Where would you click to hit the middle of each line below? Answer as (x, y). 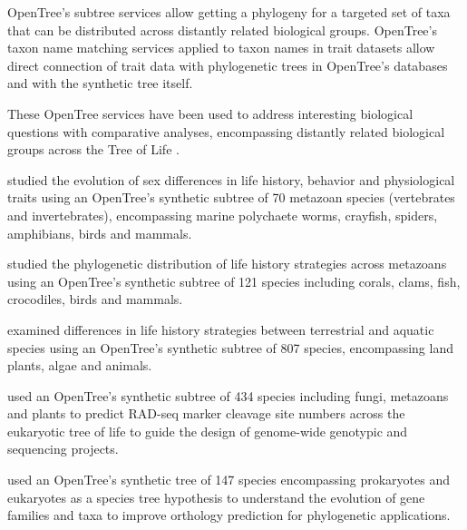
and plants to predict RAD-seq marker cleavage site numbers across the (206, 413)
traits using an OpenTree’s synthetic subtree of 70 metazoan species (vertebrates (231, 197)
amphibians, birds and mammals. (100, 233)
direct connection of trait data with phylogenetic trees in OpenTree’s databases (228, 65)
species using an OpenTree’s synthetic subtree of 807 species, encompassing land (230, 347)
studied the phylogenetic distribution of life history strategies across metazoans (227, 264)
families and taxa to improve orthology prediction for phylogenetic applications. (229, 515)
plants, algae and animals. (80, 365)
